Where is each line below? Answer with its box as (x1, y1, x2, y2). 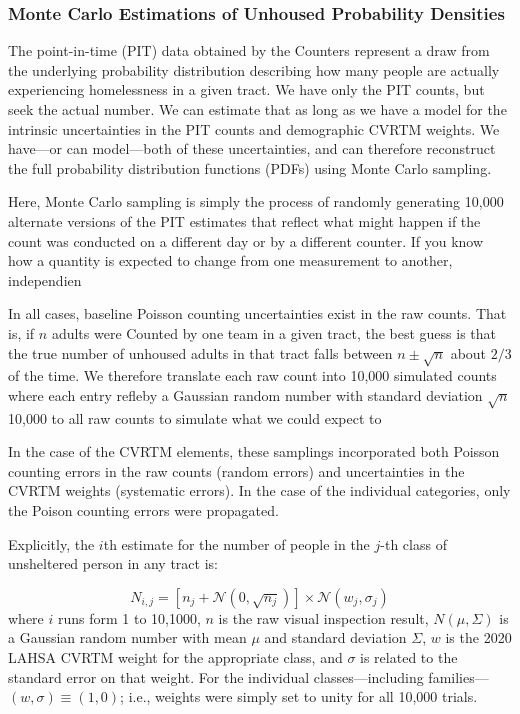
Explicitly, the (8, 533, 95, 554)
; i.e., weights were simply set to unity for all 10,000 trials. (120, 686, 478, 707)
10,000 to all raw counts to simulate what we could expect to (8, 407, 382, 428)
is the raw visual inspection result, (218, 607, 429, 628)
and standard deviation (264, 627, 407, 648)
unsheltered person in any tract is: (8, 553, 218, 574)
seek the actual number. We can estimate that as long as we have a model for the (8, 99, 507, 119)
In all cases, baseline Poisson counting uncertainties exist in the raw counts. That (8, 303, 507, 324)
